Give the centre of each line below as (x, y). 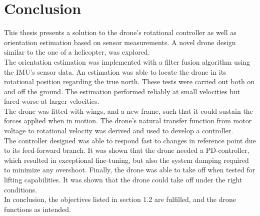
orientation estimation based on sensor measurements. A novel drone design (120, 42)
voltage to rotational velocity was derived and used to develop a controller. (119, 131)
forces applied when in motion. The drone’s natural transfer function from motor (128, 121)
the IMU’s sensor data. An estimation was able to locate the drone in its (115, 71)
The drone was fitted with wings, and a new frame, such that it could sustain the (128, 111)
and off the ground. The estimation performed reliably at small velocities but (122, 91)
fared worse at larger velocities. (52, 101)
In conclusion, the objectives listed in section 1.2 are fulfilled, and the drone (120, 199)
